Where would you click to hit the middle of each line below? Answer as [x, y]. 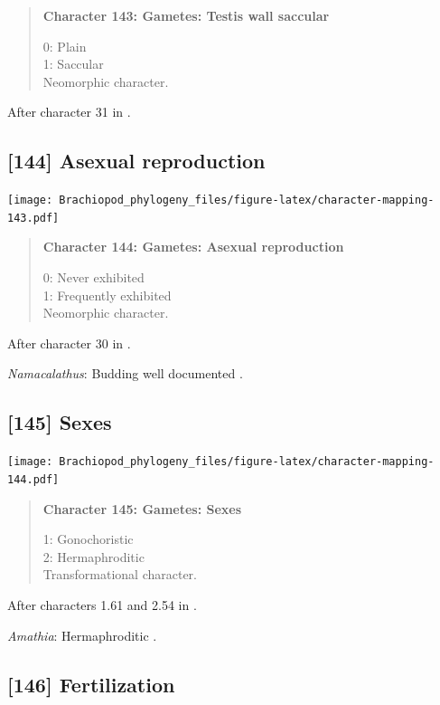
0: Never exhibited [94, 277]
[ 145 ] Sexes [60, 422]
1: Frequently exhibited [107, 295]
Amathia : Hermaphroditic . [82, 635]
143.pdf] [33, 218]
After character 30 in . [69, 343]
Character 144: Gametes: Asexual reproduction [193, 247]
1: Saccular [73, 64]
